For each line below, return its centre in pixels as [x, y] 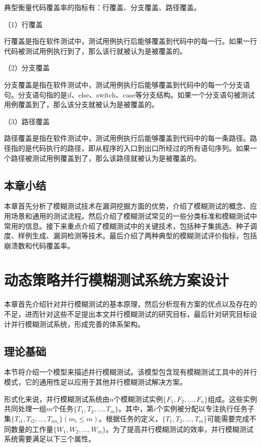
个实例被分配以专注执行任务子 [205, 409]
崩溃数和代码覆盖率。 [39, 245]
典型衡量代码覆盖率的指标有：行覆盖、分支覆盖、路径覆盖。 [102, 7]
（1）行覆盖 [23, 24]
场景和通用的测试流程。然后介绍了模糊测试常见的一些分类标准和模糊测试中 [134, 215]
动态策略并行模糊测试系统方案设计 [117, 280]
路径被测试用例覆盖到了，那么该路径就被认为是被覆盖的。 [106, 158]
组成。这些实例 [232, 398]
